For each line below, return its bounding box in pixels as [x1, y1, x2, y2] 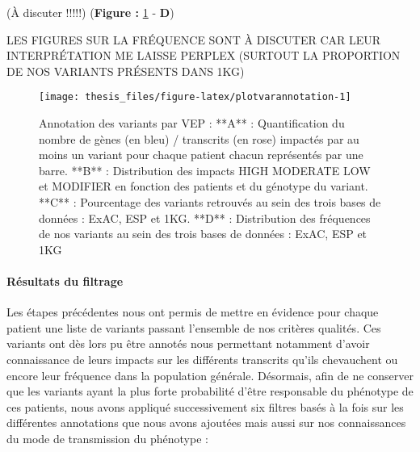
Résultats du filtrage [6, 272, 124, 289]
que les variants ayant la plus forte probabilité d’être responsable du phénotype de [6, 383, 414, 400]
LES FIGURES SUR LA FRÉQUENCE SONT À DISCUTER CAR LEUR [6, 31, 381, 48]
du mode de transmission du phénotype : [6, 429, 208, 446]
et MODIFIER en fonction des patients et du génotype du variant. [39, 178, 368, 195]
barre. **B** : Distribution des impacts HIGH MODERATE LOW [39, 161, 371, 178]
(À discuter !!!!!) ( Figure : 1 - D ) [6, 4, 174, 20]
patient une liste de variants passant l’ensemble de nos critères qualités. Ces [6, 319, 381, 336]
